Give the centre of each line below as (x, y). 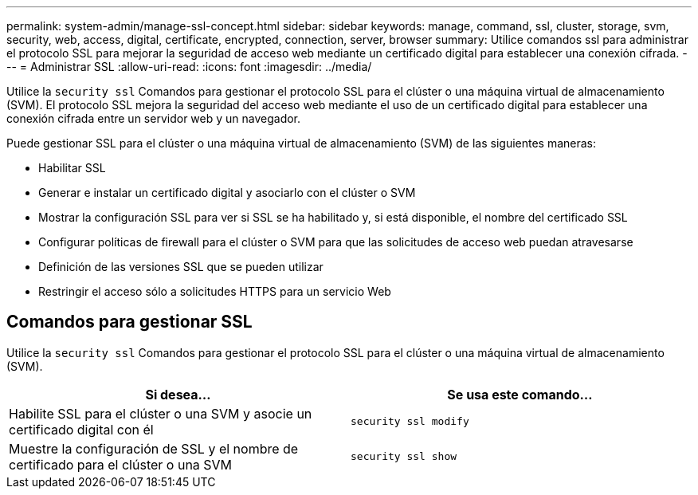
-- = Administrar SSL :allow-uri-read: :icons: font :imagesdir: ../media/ (189, 67)
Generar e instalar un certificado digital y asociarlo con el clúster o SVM (227, 192)
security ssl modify (410, 422)
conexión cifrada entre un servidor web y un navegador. (154, 118)
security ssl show (404, 457)
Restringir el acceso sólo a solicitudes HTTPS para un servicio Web (215, 291)
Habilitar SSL (72, 168)
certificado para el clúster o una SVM (121, 464)
